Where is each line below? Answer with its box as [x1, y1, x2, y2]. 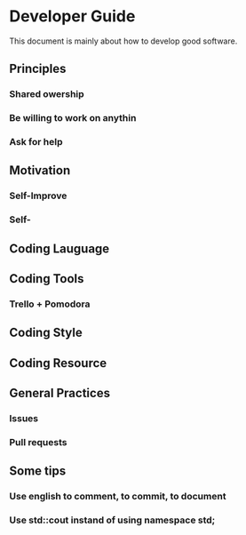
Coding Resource [9, 355, 107, 371]
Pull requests [9, 436, 67, 449]
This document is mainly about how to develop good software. [9, 36, 238, 46]
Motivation [9, 163, 71, 179]
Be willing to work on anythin [9, 112, 137, 124]
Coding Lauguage [9, 241, 110, 256]
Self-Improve [9, 189, 67, 202]
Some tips [9, 464, 67, 479]
